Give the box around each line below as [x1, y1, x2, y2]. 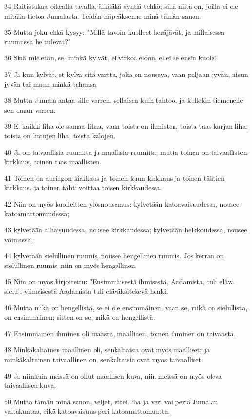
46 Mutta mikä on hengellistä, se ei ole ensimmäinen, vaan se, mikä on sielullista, [4, 302, 248, 312]
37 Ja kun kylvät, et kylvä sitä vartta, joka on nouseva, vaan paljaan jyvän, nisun [4, 69, 248, 79]
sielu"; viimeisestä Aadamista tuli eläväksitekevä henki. [4, 286, 168, 296]
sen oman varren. [4, 104, 56, 114]
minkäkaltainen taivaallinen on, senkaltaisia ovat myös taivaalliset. [4, 354, 203, 364]
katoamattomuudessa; [4, 208, 70, 218]
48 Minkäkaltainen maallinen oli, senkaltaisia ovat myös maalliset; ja [4, 344, 210, 355]
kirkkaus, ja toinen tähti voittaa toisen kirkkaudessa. [4, 182, 162, 192]
